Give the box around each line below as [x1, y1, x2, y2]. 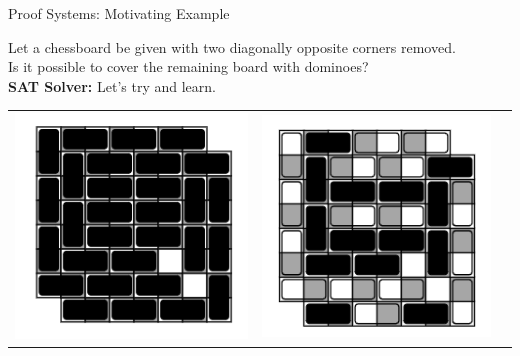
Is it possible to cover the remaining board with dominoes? [8, 56, 369, 77]
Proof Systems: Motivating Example [8, 3, 230, 23]
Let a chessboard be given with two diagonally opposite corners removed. [8, 36, 456, 57]
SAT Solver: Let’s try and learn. [8, 75, 216, 96]
